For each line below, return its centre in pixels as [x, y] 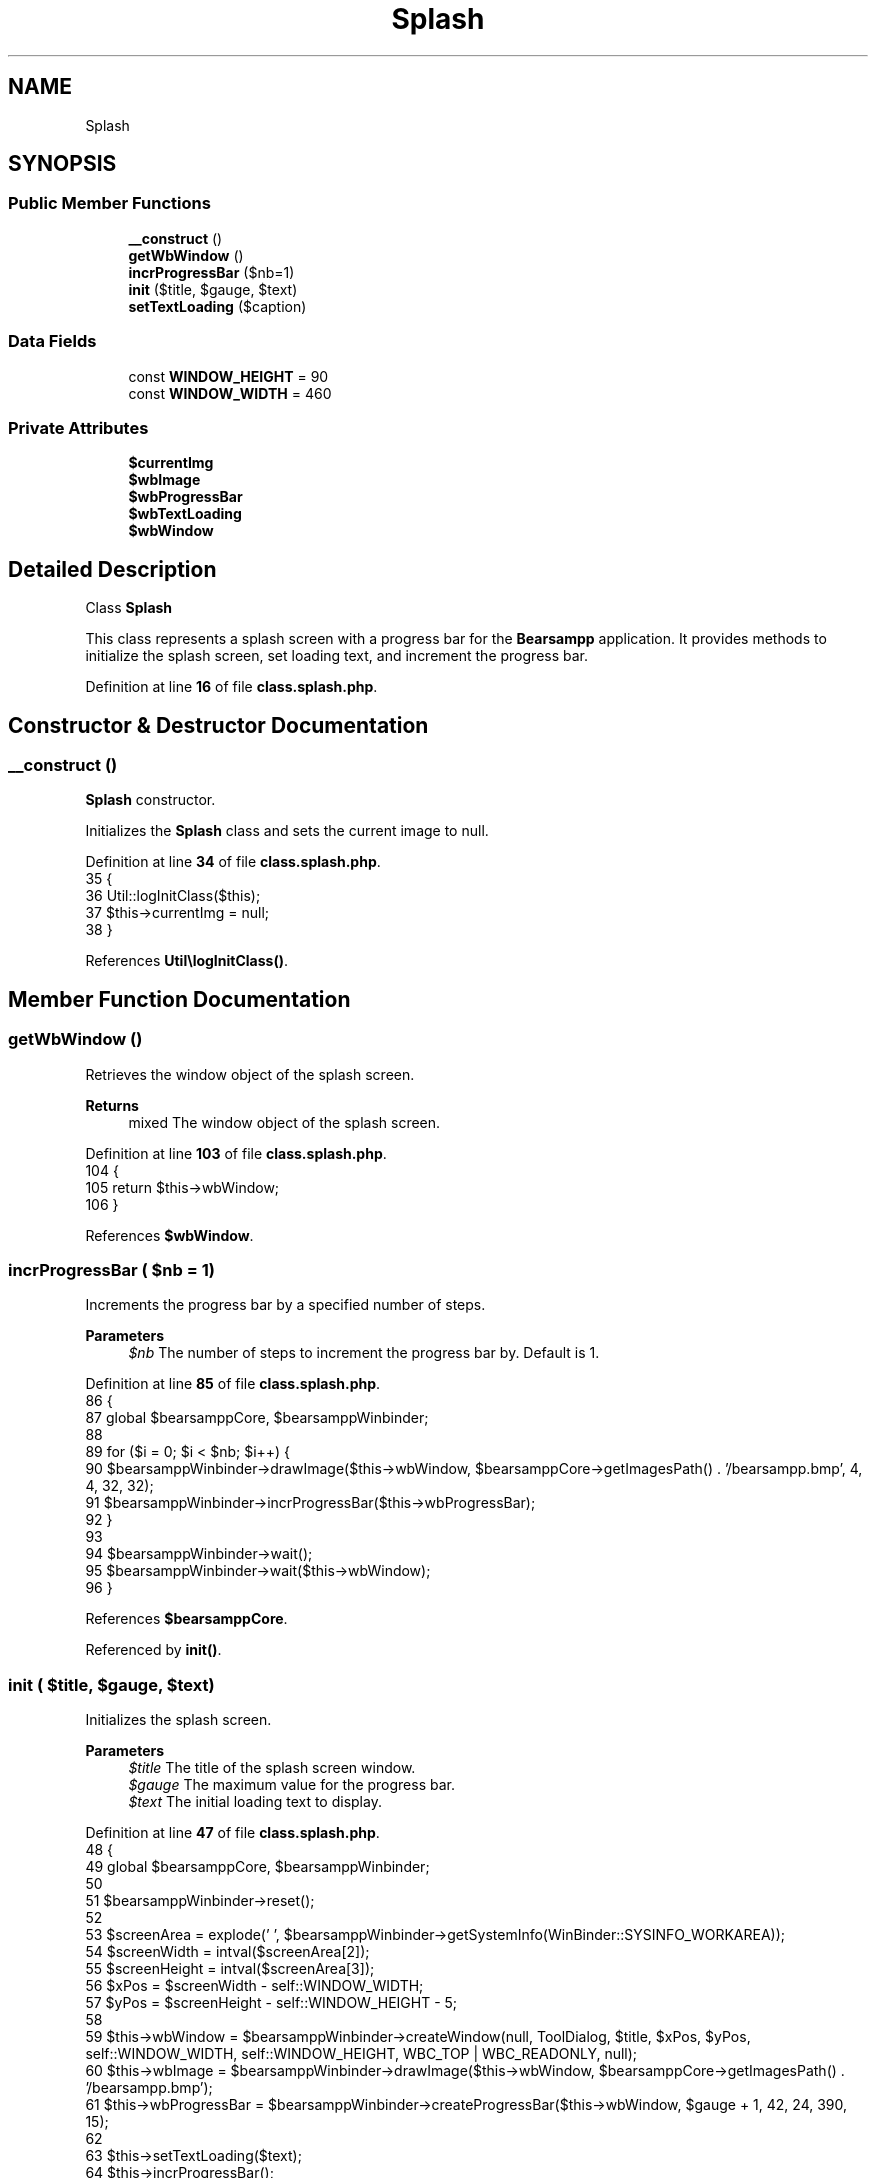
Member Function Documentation [179, 999]
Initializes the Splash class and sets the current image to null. [287, 831]
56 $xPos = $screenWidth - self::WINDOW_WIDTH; [254, 1986]
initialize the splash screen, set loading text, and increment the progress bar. [337, 656]
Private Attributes [78, 427]
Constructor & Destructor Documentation [218, 725]
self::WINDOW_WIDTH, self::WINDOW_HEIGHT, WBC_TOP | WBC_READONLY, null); [361, 2054]
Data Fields [52, 341]
